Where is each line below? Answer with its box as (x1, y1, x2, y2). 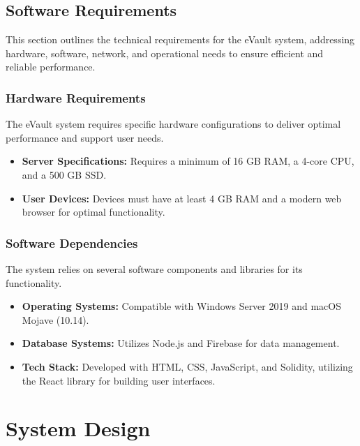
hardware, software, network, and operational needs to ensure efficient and (6, 45, 324, 60)
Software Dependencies (6, 234, 138, 251)
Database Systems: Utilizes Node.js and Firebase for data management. (22, 336, 340, 350)
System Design (6, 414, 151, 443)
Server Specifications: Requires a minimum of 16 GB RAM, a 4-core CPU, (22, 154, 354, 168)
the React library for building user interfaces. (22, 373, 216, 387)
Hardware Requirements (6, 89, 146, 106)
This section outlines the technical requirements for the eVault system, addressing (6, 32, 355, 47)
